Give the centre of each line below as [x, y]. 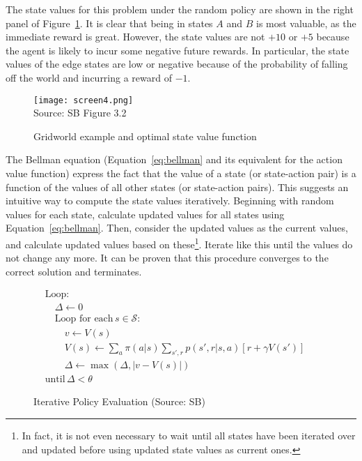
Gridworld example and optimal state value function [145, 136]
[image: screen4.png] [84, 100]
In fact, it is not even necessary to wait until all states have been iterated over [189, 436]
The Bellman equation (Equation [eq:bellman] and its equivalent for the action [174, 159]
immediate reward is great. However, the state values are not [135, 37]
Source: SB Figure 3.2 [80, 113]
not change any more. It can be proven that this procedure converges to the [167, 258]
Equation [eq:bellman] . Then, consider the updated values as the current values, [177, 228]
